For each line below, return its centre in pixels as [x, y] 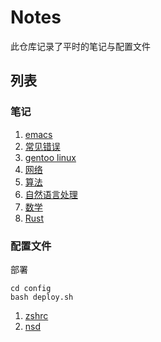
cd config [31, 288]
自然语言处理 [51, 194]
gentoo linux [50, 157]
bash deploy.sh [42, 297]
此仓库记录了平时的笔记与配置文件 [80, 46]
